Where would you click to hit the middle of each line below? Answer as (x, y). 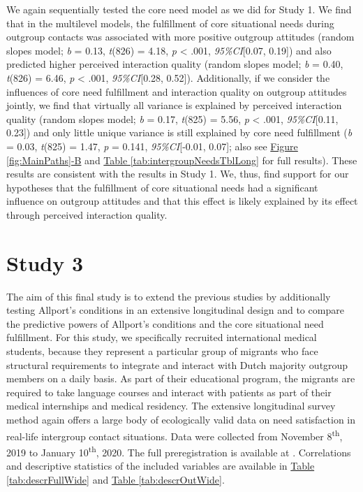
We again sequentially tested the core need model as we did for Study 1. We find (179, 9)
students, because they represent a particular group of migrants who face (162, 351)
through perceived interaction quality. (87, 214)
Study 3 (45, 262)
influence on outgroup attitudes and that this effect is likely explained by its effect (182, 201)
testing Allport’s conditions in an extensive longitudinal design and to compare (175, 310)
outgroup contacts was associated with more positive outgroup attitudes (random (180, 37)
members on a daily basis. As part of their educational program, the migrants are (181, 378)
